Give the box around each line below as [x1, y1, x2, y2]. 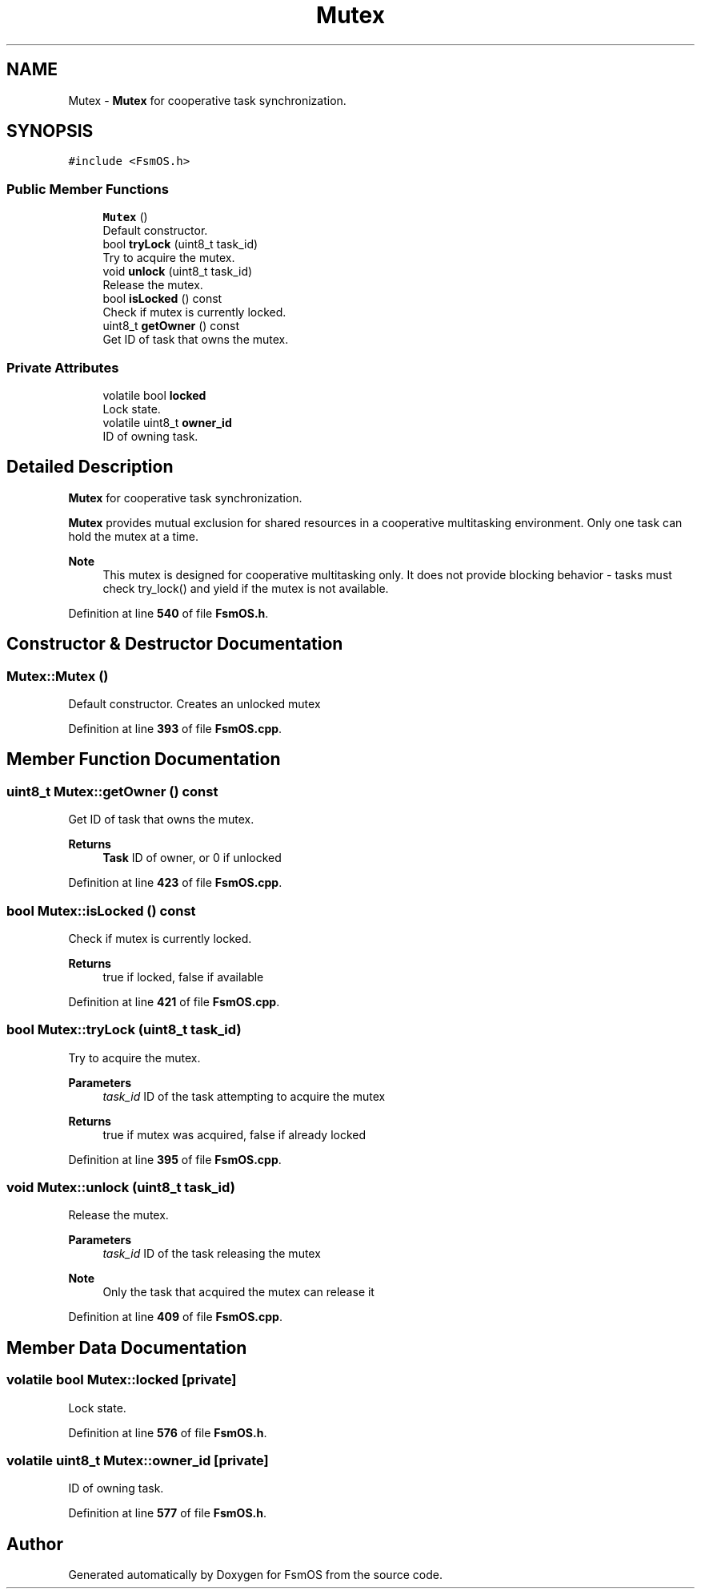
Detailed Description [6, 457, 174, 477]
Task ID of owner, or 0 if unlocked [102, 851, 282, 865]
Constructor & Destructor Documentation [6, 634, 343, 655]
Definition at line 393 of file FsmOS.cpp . [68, 722, 282, 735]
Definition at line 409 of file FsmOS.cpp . [68, 1310, 282, 1324]
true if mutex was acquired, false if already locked [102, 1127, 367, 1142]
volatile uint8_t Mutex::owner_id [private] [6, 1452, 269, 1469]
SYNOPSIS [6, 121, 94, 142]
